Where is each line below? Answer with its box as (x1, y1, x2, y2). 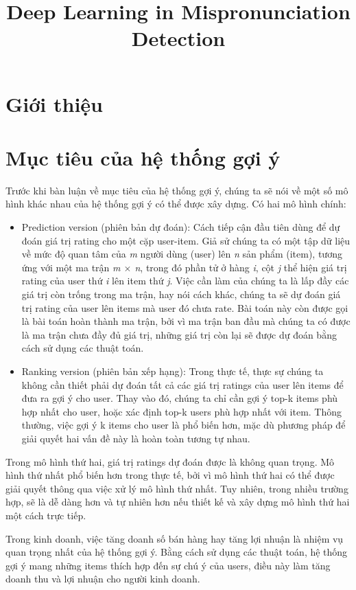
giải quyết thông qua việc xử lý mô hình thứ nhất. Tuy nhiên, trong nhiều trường (5, 481, 348, 495)
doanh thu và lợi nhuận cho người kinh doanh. (5, 571, 200, 586)
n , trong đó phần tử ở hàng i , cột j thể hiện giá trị (134, 260, 347, 274)
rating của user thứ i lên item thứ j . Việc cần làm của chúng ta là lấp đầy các (21, 273, 349, 288)
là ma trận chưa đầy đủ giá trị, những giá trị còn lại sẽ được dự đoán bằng (21, 327, 337, 341)
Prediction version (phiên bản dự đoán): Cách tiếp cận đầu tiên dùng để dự (21, 220, 340, 234)
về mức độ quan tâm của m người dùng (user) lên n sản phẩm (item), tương (21, 247, 342, 261)
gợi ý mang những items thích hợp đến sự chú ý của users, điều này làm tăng (5, 558, 331, 572)
